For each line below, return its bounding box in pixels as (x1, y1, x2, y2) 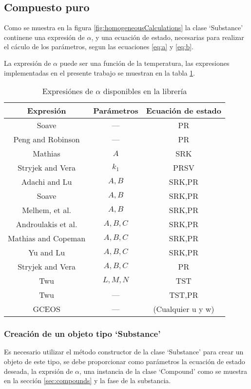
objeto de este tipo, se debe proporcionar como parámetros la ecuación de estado (4, 356, 245, 366)
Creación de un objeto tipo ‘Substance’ (4, 328, 161, 340)
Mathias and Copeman (8, 233, 86, 244)
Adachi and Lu (21, 176, 72, 188)
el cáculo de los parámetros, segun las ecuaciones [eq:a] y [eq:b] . (4, 41, 193, 52)
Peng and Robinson (13, 134, 80, 145)
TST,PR (169, 289, 198, 301)
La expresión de (4, 58, 51, 68)
